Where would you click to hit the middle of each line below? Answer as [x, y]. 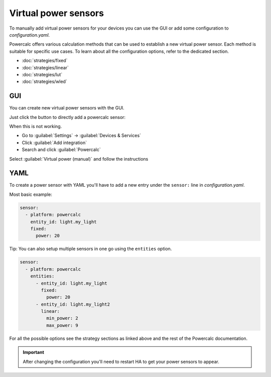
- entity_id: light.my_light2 [73, 304]
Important [34, 352]
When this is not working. [36, 126]
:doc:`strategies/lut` [42, 74]
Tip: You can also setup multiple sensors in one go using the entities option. [91, 249]
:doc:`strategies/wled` [44, 82]
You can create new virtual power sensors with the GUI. [67, 108]
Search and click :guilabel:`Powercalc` [61, 150]
